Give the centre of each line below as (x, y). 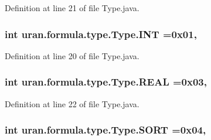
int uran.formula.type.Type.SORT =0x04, (105, 130)
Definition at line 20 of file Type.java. (72, 55)
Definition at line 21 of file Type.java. (72, 8)
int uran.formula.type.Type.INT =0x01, (101, 34)
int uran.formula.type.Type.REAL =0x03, (106, 82)
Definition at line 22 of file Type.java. (72, 103)
